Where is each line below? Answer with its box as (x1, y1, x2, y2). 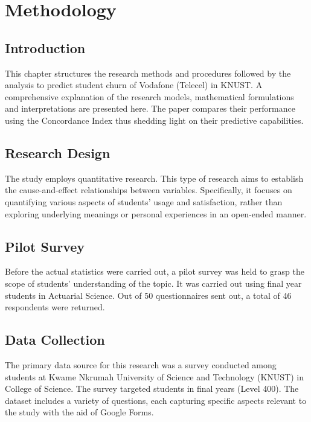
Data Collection (5, 330, 105, 349)
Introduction (5, 38, 86, 57)
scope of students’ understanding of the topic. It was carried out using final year (5, 277, 302, 289)
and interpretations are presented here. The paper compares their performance (5, 102, 295, 115)
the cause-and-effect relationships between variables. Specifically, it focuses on (5, 184, 292, 196)
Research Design (5, 143, 111, 162)
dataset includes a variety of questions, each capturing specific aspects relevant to (5, 394, 307, 406)
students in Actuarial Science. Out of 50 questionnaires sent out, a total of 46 (5, 289, 292, 301)
